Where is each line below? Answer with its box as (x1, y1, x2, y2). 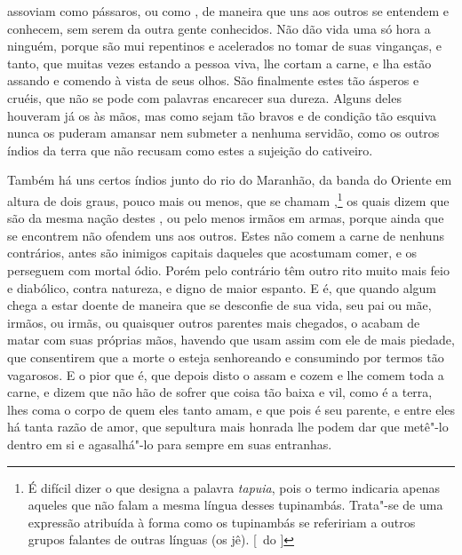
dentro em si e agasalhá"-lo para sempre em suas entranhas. (7, 434, 332, 453)
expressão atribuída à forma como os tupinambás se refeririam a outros (28, 512, 416, 531)
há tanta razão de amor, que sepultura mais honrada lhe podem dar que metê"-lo (7, 417, 449, 436)
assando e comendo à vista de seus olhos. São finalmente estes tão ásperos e (7, 71, 419, 90)
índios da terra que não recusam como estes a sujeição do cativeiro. (7, 140, 373, 159)
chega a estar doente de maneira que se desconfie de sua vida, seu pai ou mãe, (7, 296, 432, 314)
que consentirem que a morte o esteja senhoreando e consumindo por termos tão (7, 347, 444, 366)
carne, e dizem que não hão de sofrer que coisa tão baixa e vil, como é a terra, (7, 383, 433, 401)
